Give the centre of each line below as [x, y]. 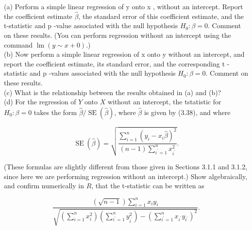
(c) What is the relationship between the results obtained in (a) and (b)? [113, 92]
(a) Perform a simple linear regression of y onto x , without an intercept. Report [124, 6]
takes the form [55, 112]
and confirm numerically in [44, 186]
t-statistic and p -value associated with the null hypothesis [91, 25]
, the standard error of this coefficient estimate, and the [161, 16]
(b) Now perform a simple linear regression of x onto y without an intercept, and [124, 54]
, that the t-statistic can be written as [148, 186]
